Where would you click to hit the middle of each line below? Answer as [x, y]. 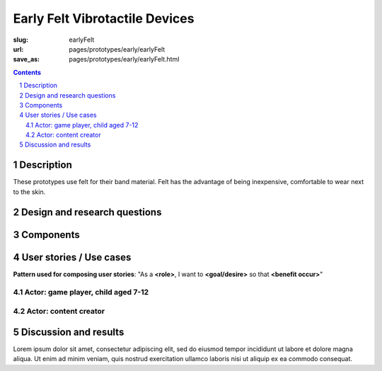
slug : [21, 40]
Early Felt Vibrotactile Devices [104, 18]
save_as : [27, 59]
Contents [27, 72]
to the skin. [29, 192]
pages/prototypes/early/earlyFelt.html [124, 59]
